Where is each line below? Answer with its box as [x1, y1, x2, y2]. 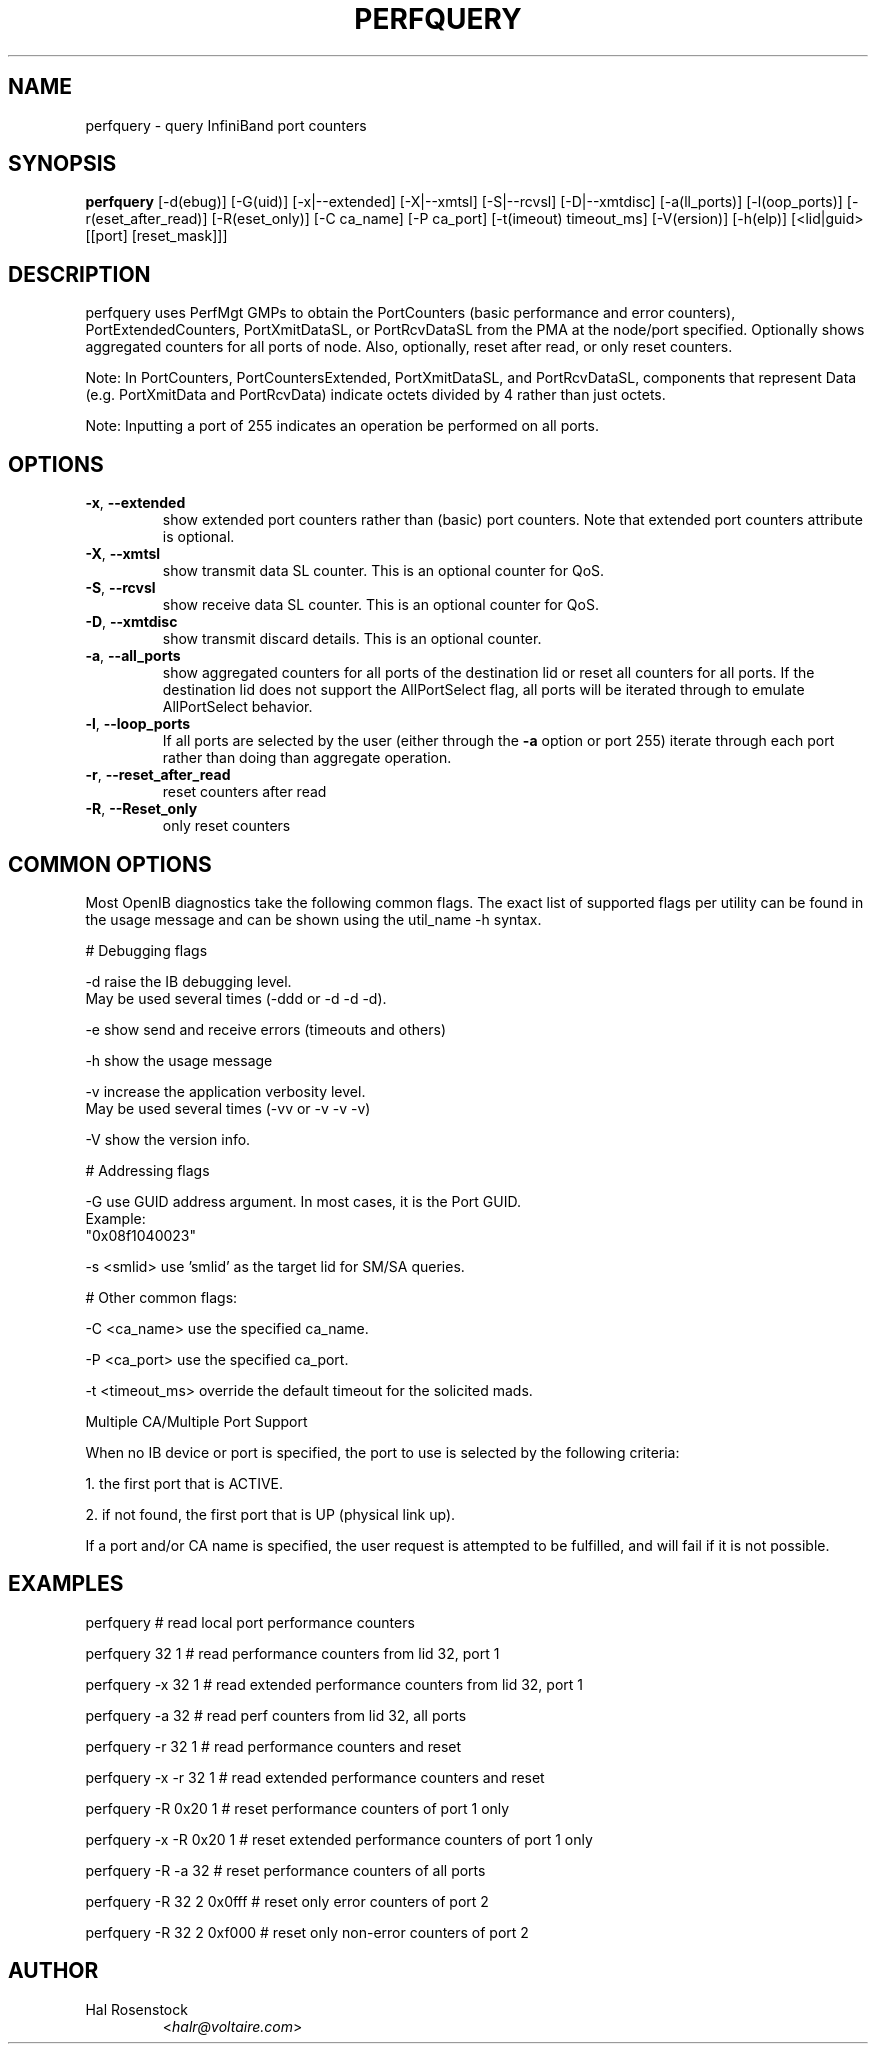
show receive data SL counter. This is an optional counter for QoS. [162, 596, 599, 614]
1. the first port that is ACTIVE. [85, 1474, 284, 1492]
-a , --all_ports [85, 647, 181, 665]
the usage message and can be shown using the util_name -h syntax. [85, 910, 542, 928]
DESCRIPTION [8, 261, 151, 287]
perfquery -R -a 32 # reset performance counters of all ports [85, 1861, 486, 1879]
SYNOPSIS [8, 151, 117, 177]
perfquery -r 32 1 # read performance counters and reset [85, 1737, 462, 1755]
